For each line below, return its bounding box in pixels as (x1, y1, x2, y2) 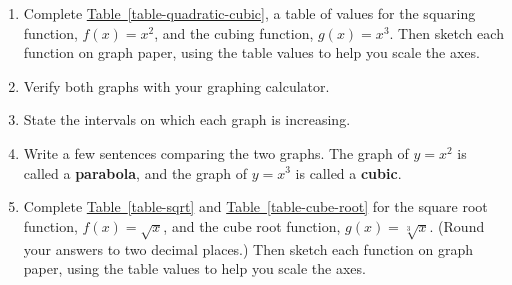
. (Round (429, 215, 485, 236)
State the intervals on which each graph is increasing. (23, 109, 351, 130)
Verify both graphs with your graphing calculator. (23, 75, 330, 96)
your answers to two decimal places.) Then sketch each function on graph (23, 238, 473, 259)
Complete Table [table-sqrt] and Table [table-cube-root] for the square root (23, 196, 488, 217)
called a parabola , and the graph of (23, 162, 248, 183)
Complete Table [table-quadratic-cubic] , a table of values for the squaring (23, 3, 476, 23)
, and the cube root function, (163, 215, 341, 236)
